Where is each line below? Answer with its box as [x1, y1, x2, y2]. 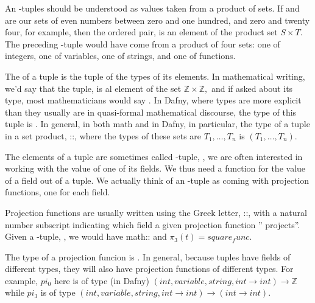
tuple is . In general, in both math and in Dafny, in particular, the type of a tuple [5, 117, 310, 130]
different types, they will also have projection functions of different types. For [5, 262, 294, 275]
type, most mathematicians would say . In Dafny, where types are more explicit [5, 94, 302, 106]
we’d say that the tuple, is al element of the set [5, 82, 182, 94]
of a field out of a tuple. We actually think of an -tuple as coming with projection [5, 173, 310, 186]
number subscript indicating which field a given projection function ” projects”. [5, 218, 300, 231]
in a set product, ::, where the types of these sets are [5, 129, 202, 142]
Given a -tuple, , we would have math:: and [5, 230, 167, 243]
